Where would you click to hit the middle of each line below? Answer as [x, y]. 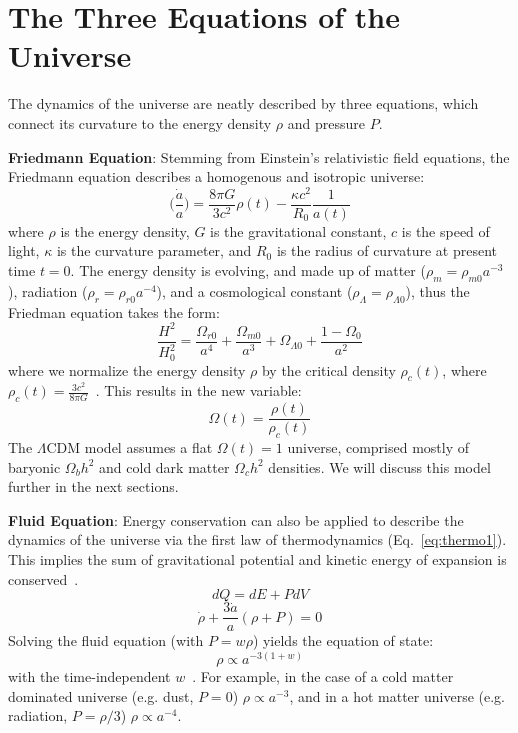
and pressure [326, 122]
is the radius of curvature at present [386, 250]
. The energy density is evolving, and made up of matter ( [248, 270]
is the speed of [445, 230]
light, [24, 250]
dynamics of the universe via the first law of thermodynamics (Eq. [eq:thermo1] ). [257, 539]
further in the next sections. [93, 486]
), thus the [437, 290]
